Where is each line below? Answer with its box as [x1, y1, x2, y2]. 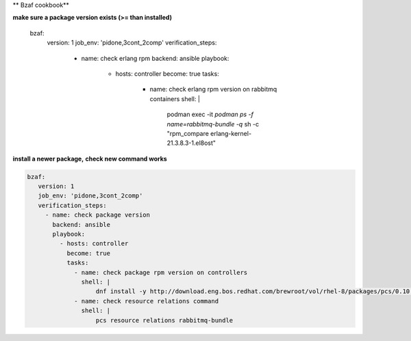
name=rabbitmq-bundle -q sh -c [166, 120, 260, 128]
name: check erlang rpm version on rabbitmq [149, 85, 277, 94]
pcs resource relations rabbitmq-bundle [95, 316, 234, 324]
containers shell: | [149, 94, 200, 103]
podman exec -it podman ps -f [166, 110, 253, 119]
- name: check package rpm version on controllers [74, 269, 248, 276]
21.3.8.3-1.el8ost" [166, 139, 216, 147]
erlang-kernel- [210, 129, 252, 137]
